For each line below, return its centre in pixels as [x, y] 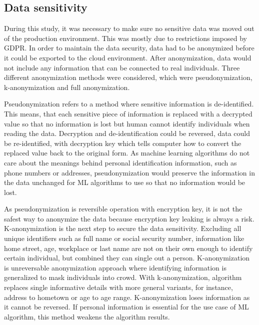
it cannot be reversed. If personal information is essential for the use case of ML [126, 307]
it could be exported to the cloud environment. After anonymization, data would [128, 57]
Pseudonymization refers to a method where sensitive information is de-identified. [129, 104]
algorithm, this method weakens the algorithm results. [87, 316]
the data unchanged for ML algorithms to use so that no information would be [125, 182]
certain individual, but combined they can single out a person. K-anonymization [127, 258]
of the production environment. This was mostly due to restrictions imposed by [125, 38]
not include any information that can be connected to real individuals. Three [122, 67]
